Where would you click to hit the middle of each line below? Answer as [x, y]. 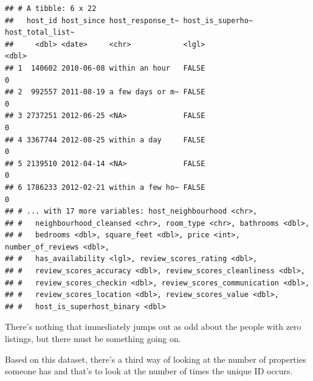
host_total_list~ [40, 33]
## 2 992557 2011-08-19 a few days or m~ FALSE [105, 92]
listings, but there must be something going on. [93, 339]
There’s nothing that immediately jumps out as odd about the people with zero [153, 327]
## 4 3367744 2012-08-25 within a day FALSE [105, 140]
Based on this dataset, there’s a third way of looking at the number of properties [156, 359]
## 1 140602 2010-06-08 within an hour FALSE [105, 68]
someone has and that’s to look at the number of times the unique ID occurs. [149, 371]
